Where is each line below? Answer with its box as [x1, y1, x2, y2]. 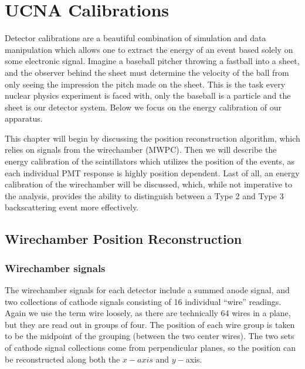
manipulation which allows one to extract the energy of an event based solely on [5, 43, 293, 55]
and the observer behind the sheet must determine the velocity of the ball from [5, 66, 289, 78]
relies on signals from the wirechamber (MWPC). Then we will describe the [5, 143, 277, 156]
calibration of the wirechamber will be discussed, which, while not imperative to [5, 178, 292, 190]
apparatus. [5, 112, 43, 125]
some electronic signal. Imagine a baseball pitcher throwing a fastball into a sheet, [5, 55, 300, 67]
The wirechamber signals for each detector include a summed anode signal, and [5, 284, 290, 296]
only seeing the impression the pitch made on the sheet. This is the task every [5, 78, 286, 90]
